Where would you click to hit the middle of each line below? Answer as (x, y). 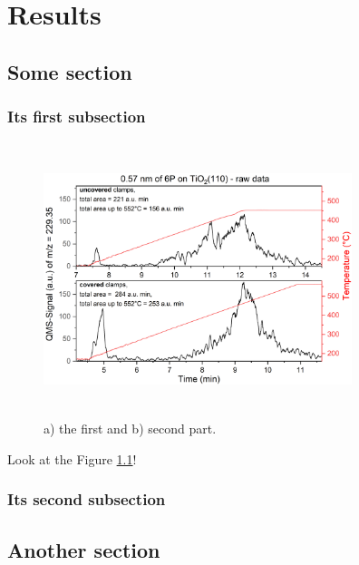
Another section (84, 549)
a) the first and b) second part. (130, 429)
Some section (70, 71)
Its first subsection (77, 117)
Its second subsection (87, 499)
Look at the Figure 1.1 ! (72, 458)
